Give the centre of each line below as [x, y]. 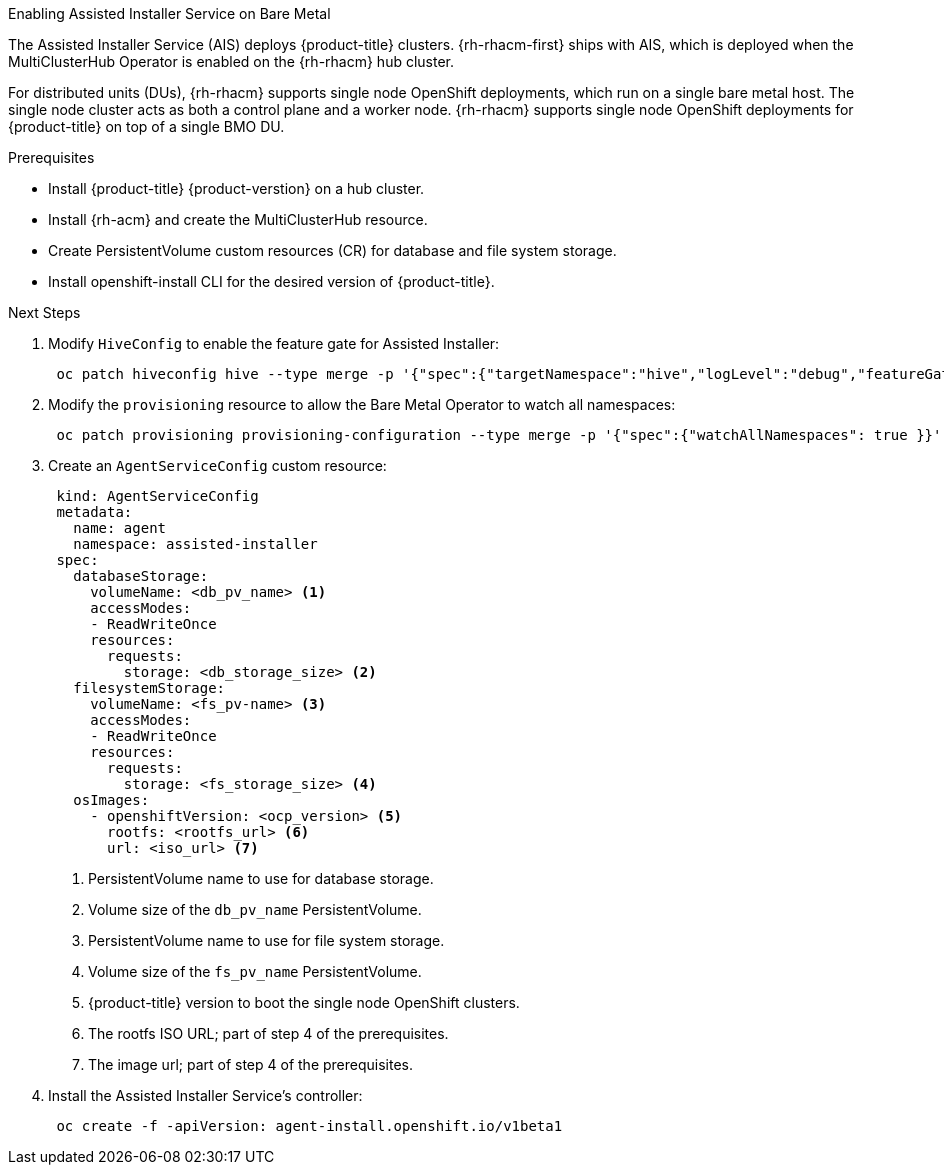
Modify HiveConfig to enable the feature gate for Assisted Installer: [274, 343]
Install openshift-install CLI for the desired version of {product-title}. [271, 281]
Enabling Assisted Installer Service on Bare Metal [169, 13]
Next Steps [44, 312]
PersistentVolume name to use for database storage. [261, 878]
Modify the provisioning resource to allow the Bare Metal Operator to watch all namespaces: [362, 404]
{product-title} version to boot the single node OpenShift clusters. [304, 1002]
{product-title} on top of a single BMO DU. [146, 126]
